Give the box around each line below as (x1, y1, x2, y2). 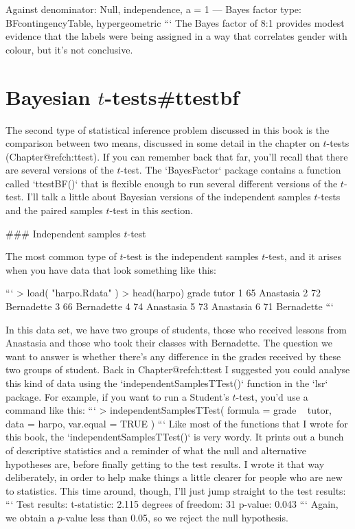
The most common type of (5, 249, 117, 263)
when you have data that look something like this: (5, 262, 216, 277)
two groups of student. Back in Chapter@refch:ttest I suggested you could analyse (5, 362, 350, 377)
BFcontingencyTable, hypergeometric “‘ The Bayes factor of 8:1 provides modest (5, 15, 345, 30)
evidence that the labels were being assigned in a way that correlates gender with (5, 29, 347, 43)
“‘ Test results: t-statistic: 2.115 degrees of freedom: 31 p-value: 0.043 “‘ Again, (5, 497, 339, 511)
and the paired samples (5, 203, 103, 218)
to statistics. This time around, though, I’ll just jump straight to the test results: (5, 483, 346, 497)
